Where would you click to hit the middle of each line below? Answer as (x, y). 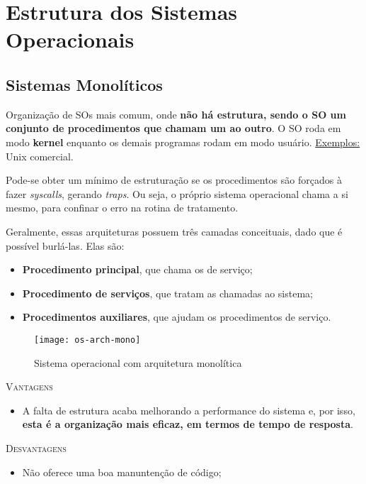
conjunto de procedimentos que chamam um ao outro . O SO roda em (173, 128)
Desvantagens (36, 447)
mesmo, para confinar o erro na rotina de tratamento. (122, 208)
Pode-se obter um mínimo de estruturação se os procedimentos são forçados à (174, 180)
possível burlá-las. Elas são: (65, 245)
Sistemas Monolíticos (84, 84)
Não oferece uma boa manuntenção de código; (122, 472)
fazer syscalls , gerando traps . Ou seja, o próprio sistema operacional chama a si (177, 193)
